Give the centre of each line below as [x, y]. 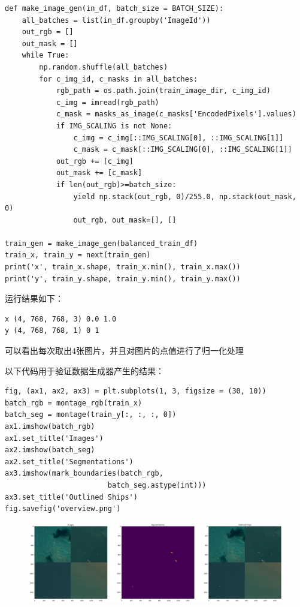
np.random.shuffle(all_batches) [104, 67]
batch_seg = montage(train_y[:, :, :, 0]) [91, 415]
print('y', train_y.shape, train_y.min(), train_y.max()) [123, 279]
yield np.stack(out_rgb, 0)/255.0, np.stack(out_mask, [185, 196]
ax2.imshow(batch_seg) [50, 450]
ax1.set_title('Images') [54, 438]
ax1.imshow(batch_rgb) [50, 426]
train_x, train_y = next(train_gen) [78, 255]
